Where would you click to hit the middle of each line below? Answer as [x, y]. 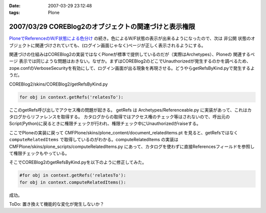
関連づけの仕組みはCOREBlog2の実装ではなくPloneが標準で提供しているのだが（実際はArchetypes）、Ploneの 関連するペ [132, 55]
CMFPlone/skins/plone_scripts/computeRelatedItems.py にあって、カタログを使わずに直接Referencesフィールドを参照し [132, 146]
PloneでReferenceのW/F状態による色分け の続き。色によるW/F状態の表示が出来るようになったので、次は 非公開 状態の [130, 38]
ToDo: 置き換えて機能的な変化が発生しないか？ [57, 204]
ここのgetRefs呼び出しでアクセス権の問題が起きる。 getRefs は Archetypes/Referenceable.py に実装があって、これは [128, 110]
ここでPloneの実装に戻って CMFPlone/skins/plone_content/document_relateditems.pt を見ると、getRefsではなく [124, 132]
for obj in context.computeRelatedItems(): [73, 182]
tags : [15, 13]
